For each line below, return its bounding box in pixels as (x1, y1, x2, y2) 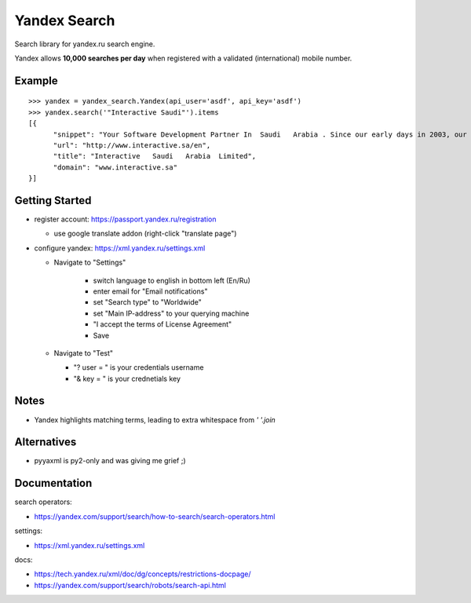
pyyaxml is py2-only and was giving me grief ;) (34, 456, 186, 466)
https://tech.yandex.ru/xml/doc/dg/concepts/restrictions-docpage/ (34, 569, 251, 579)
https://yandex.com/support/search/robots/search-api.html (34, 580, 227, 590)
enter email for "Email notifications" (93, 287, 208, 296)
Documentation (14, 477, 93, 490)
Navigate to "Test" (53, 348, 114, 357)
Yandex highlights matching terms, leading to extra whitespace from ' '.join (34, 415, 276, 424)
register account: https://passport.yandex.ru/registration (34, 214, 217, 224)
